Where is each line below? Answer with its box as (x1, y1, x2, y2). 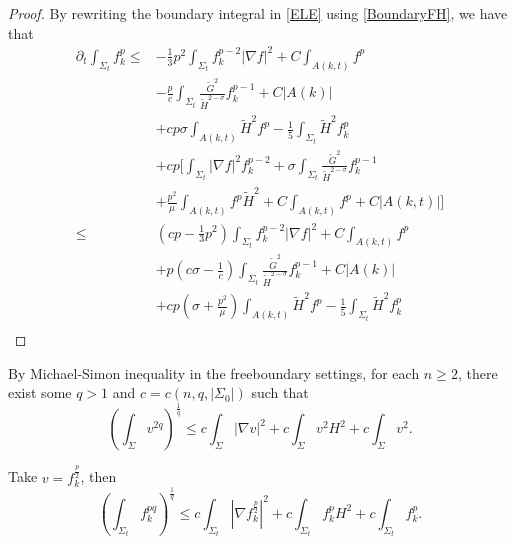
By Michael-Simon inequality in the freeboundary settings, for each (8, 362, 420, 383)
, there (457, 362, 498, 383)
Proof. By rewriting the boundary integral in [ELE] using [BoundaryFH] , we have (8, 3, 508, 23)
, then (80, 466, 117, 487)
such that (251, 382, 309, 403)
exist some (8, 382, 72, 403)
